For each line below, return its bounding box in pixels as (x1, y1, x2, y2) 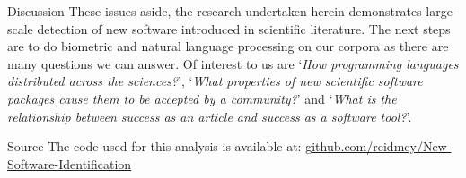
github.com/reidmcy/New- (305, 137, 452, 156)
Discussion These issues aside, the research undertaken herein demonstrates (7, 2, 422, 20)
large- (426, 2, 457, 20)
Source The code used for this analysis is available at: (7, 137, 302, 156)
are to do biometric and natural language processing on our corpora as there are (7, 37, 449, 55)
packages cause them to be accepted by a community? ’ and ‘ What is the (7, 89, 397, 107)
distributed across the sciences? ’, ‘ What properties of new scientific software (7, 72, 423, 90)
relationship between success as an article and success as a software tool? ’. (7, 106, 412, 125)
